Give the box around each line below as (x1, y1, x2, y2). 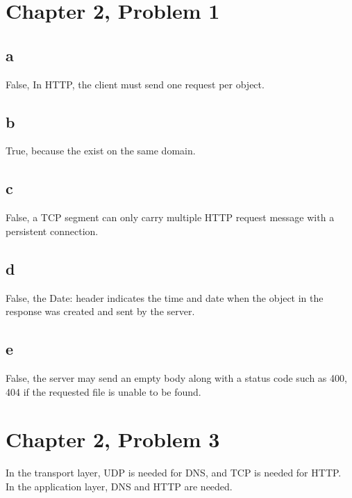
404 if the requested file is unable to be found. (6, 384, 201, 399)
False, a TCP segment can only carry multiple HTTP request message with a (6, 210, 335, 225)
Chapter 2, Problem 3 (6, 425, 220, 453)
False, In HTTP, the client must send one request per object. (6, 77, 265, 91)
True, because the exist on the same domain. (6, 143, 196, 158)
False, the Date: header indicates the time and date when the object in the (6, 290, 324, 305)
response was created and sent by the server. (6, 304, 195, 319)
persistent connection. (6, 223, 99, 238)
